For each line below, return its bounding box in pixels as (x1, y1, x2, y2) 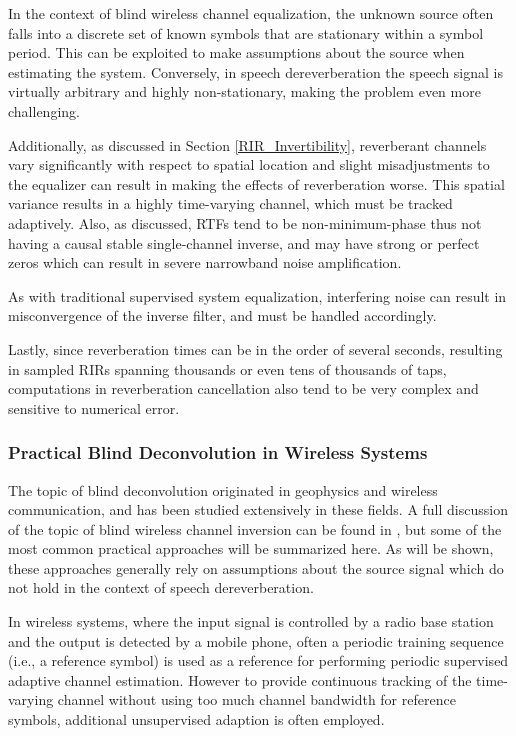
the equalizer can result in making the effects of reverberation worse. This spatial (8, 173, 505, 194)
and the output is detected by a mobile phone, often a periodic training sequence (8, 630, 504, 651)
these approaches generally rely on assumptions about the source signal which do (8, 557, 504, 578)
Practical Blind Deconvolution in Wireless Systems (8, 440, 428, 465)
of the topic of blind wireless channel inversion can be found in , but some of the (8, 518, 502, 539)
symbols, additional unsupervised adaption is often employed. (8, 709, 385, 730)
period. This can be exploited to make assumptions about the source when (8, 42, 465, 63)
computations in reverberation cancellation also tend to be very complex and (8, 378, 479, 399)
